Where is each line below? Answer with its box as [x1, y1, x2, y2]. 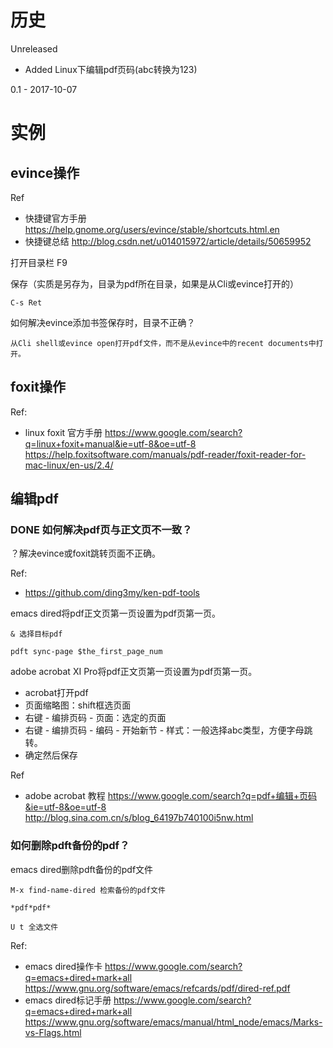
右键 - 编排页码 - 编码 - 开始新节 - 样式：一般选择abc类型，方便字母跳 [24, 724, 313, 736]
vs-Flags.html [24, 1026, 82, 1038]
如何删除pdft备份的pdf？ [10, 839, 130, 853]
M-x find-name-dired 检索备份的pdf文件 [10, 885, 166, 895]
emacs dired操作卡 [24, 960, 103, 972]
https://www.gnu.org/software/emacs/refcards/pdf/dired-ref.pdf [24, 982, 291, 994]
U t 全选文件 [10, 922, 59, 932]
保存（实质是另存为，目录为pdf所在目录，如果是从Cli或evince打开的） [10, 277, 299, 290]
